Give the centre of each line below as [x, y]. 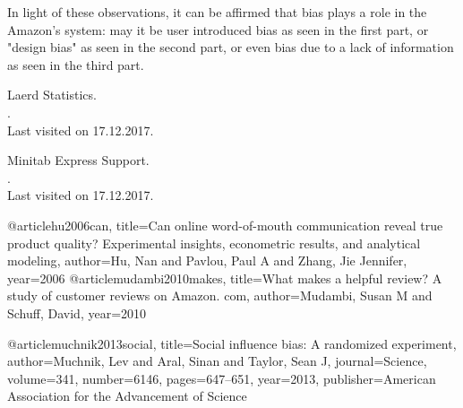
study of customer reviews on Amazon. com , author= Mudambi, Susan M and [220, 295]
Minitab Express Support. [78, 160]
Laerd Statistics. [52, 95]
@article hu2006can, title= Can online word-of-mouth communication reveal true [225, 225]
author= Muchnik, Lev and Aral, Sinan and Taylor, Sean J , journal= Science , [217, 361]
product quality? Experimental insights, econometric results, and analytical [214, 243]
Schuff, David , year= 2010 [77, 313]
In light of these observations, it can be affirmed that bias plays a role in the [217, 12]
